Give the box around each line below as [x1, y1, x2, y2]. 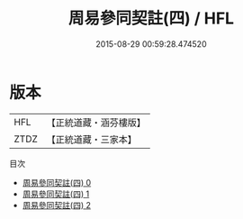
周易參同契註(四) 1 [22, 188, 90, 199]
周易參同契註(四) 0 [22, 177, 92, 187]
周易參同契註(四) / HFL [67, 8, 235, 29]
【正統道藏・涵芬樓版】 [46, 116, 147, 129]
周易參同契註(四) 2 [22, 199, 92, 210]
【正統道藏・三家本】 [46, 132, 138, 145]
